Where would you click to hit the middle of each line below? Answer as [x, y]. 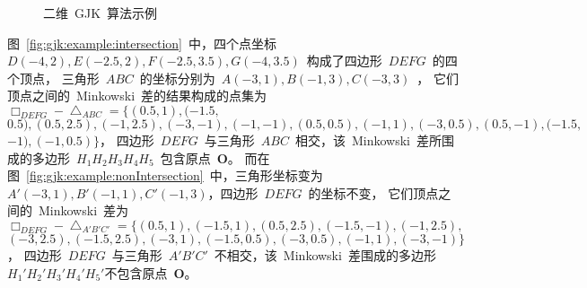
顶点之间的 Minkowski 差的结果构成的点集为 [137, 96]
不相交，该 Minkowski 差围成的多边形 [325, 254]
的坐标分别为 [177, 78]
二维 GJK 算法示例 [101, 13]
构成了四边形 [344, 61]
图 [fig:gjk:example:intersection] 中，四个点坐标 [142, 43]
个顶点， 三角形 [53, 78]
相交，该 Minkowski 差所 [368, 140]
